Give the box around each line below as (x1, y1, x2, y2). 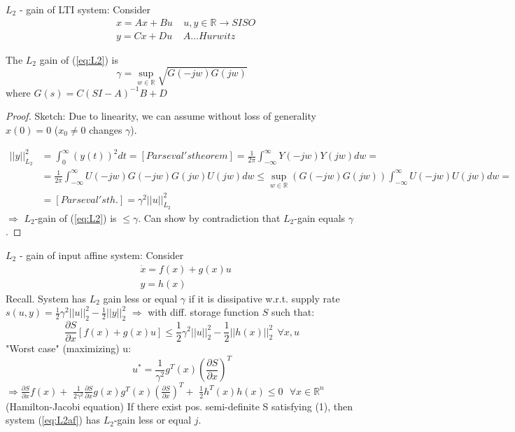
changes (89, 122, 122, 137)
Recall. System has (6, 291, 87, 305)
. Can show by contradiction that (138, 210, 281, 225)
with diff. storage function (148, 305, 259, 319)
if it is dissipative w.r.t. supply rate (188, 291, 340, 305)
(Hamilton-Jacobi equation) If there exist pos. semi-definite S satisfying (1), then (6, 398, 353, 413)
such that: (271, 305, 315, 319)
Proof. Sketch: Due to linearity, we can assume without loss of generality (6, 109, 316, 123)
